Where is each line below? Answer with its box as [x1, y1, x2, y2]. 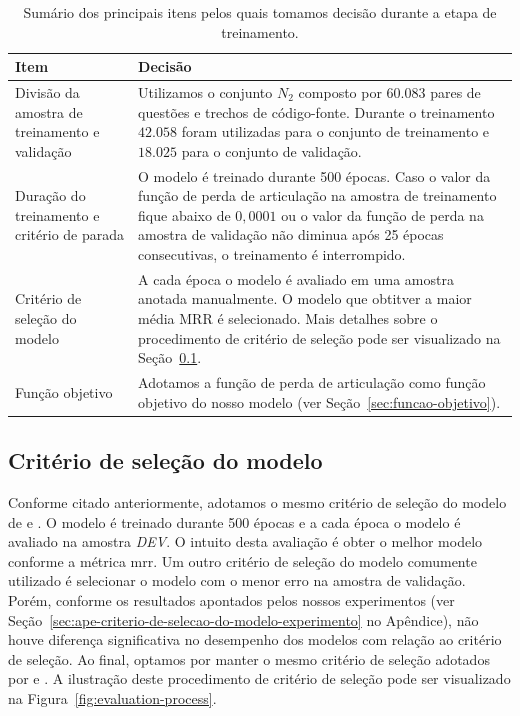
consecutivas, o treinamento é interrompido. [138, 244, 406, 265]
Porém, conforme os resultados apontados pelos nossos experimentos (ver [8, 589, 455, 610]
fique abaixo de [138, 204, 231, 225]
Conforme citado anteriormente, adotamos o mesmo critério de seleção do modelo [8, 491, 507, 512]
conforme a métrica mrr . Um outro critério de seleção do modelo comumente [8, 550, 477, 571]
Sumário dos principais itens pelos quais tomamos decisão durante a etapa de [23, 2, 497, 22]
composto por [298, 82, 382, 103]
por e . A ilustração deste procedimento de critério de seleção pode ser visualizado [8, 668, 511, 689]
